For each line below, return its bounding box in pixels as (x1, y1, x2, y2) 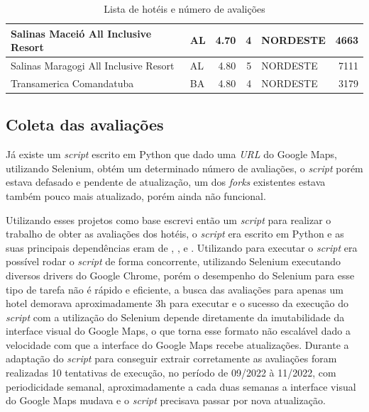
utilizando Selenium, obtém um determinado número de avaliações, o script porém (6, 160, 363, 175)
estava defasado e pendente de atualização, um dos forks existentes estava (6, 174, 326, 189)
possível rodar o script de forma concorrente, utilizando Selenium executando (6, 254, 341, 269)
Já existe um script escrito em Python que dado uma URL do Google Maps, (6, 147, 337, 162)
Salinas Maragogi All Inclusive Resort (11, 58, 175, 73)
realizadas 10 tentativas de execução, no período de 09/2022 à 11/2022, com (6, 365, 336, 380)
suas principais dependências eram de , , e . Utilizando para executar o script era (6, 240, 358, 255)
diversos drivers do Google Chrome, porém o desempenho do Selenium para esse (6, 267, 355, 282)
